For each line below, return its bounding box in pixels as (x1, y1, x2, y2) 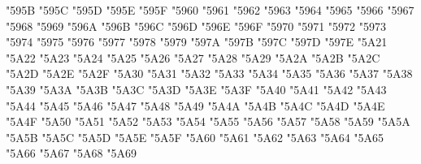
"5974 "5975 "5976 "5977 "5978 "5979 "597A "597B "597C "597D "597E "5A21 (6, 33, 388, 50)
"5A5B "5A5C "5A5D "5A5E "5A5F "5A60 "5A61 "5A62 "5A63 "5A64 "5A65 (6, 128, 384, 145)
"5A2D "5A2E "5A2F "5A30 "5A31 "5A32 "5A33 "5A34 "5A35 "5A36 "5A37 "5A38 (6, 65, 413, 82)
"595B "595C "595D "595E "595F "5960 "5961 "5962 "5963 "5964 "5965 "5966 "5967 (6, 2, 414, 18)
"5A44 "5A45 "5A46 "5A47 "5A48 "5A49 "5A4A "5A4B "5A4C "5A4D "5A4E (6, 97, 385, 114)
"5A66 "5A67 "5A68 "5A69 (6, 145, 137, 162)
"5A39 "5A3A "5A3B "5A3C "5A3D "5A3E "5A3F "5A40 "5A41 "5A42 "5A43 (6, 80, 387, 97)
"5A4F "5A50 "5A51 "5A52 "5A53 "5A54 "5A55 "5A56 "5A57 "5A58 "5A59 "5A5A (6, 113, 410, 130)
